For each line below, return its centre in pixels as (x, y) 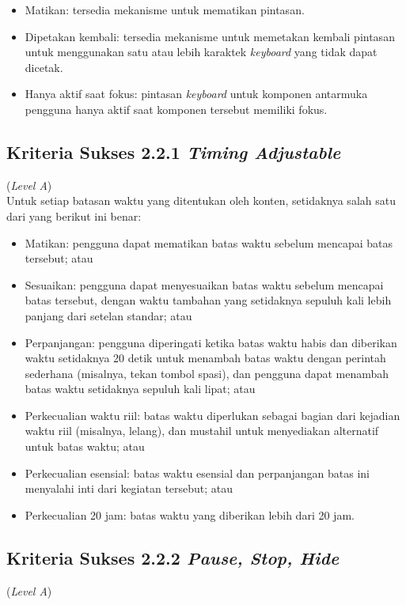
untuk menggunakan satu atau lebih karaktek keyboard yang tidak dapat (201, 52)
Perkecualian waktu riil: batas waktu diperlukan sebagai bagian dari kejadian (212, 415)
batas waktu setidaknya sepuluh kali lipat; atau (140, 389)
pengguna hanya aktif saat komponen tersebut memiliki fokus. (176, 109)
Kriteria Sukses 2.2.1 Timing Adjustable (174, 151)
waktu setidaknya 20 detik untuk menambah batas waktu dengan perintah (205, 358)
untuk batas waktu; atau (85, 446)
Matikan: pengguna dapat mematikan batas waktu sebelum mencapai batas (209, 242)
